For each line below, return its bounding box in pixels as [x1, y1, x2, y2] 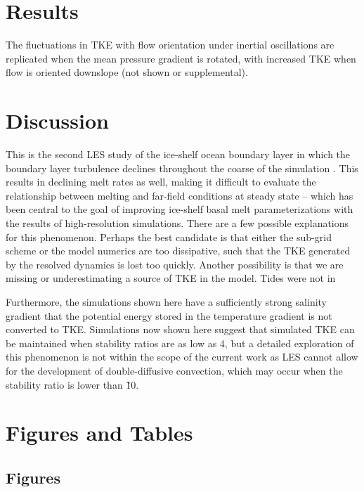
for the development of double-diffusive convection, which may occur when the [6, 363, 343, 377]
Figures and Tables [6, 418, 193, 447]
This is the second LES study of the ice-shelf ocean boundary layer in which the [6, 147, 351, 162]
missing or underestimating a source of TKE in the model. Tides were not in [6, 271, 336, 285]
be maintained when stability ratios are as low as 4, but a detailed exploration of [6, 335, 354, 350]
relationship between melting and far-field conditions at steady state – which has [6, 188, 353, 202]
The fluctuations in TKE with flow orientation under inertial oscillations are [6, 37, 334, 52]
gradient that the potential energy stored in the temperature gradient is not [6, 308, 332, 323]
